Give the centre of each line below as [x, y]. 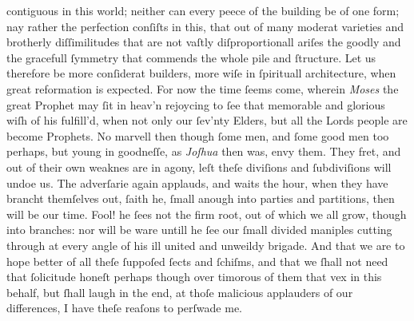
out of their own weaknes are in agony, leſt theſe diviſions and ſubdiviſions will [199, 166]
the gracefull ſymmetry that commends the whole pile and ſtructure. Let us [191, 57]
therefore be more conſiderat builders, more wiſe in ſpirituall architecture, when [201, 73]
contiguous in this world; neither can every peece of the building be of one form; [203, 10]
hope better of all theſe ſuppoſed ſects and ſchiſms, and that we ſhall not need [197, 261]
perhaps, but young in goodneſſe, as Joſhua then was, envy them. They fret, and [204, 151]
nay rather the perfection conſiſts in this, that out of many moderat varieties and [205, 26]
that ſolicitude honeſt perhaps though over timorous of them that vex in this [194, 277]
